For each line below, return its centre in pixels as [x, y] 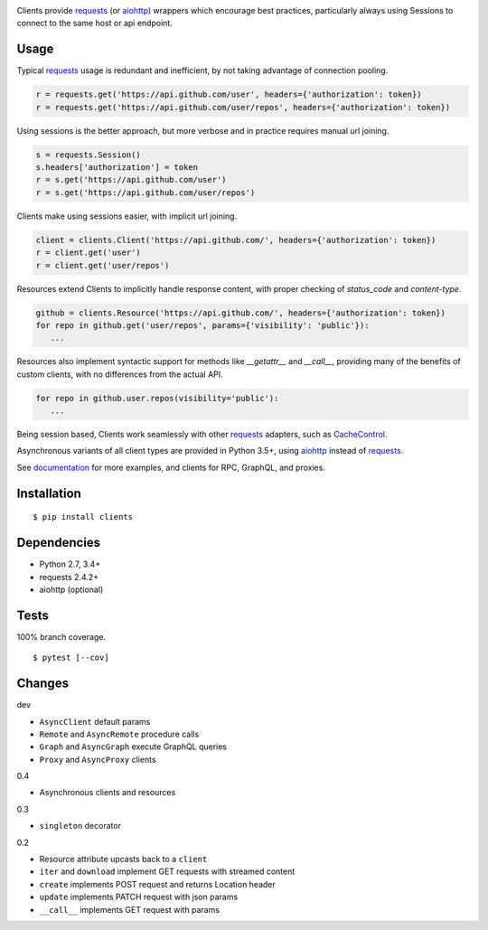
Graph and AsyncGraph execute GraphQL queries [133, 747]
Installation [49, 493]
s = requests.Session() [89, 155]
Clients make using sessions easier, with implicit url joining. [127, 216]
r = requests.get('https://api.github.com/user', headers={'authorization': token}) [229, 94]
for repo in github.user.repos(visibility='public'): [157, 398]
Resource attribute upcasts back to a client [123, 860]
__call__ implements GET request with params [130, 909]
